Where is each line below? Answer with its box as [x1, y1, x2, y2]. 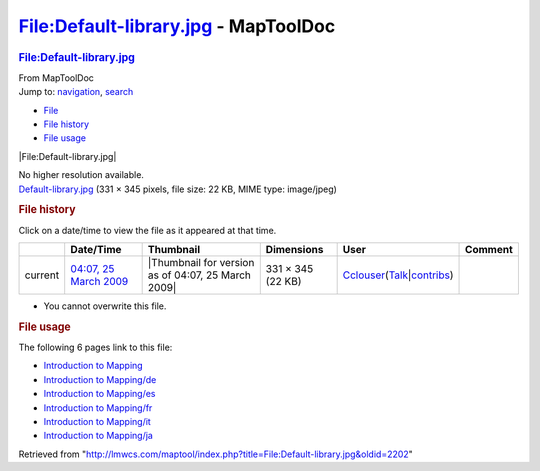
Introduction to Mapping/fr [43, 401, 153, 414]
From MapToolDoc [18, 71, 95, 84]
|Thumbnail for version [147, 255, 255, 269]
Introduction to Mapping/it [43, 415, 152, 427]
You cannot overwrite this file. [43, 300, 167, 312]
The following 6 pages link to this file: [18, 341, 173, 354]
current [24, 268, 60, 282]
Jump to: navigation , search [18, 86, 134, 98]
